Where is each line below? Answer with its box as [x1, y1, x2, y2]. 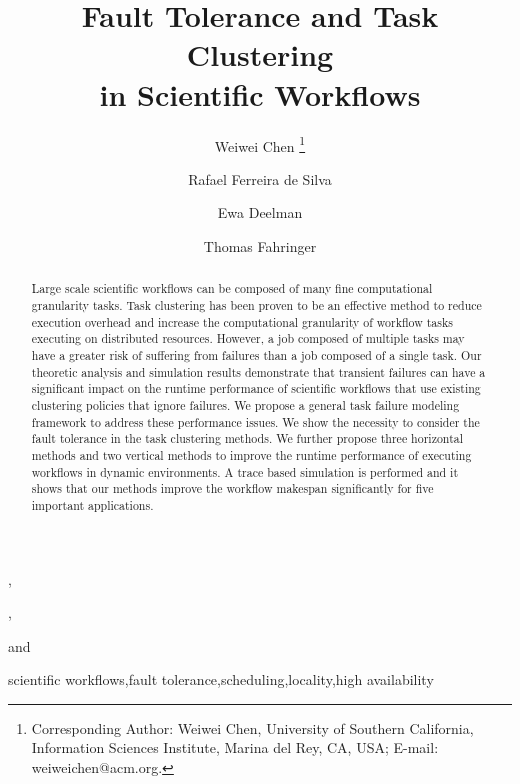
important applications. [31, 496, 154, 513]
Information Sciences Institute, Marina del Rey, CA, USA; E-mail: [31, 737, 439, 758]
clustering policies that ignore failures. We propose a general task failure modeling [31, 396, 460, 413]
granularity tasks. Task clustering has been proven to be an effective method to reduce [31, 296, 482, 313]
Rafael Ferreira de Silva [188, 168, 332, 189]
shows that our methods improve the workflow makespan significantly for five [31, 480, 434, 497]
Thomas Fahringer [203, 235, 317, 256]
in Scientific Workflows [99, 73, 421, 114]
